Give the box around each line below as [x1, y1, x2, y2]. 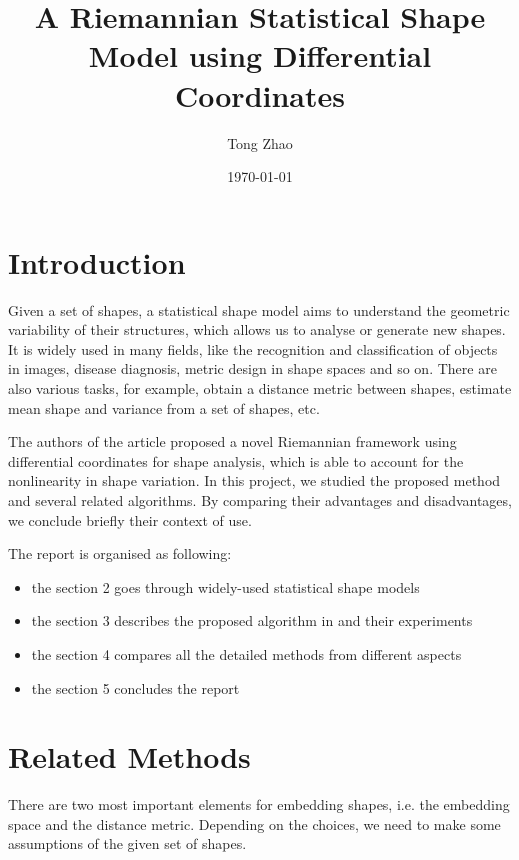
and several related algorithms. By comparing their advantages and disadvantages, [8, 489, 512, 510]
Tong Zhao [227, 132, 293, 153]
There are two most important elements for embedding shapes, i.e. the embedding [8, 794, 510, 815]
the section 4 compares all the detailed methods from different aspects [31, 643, 462, 664]
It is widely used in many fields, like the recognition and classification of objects [8, 338, 498, 359]
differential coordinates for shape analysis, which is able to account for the [8, 450, 464, 471]
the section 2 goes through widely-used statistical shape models [31, 576, 420, 597]
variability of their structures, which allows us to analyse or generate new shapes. [8, 319, 506, 340]
